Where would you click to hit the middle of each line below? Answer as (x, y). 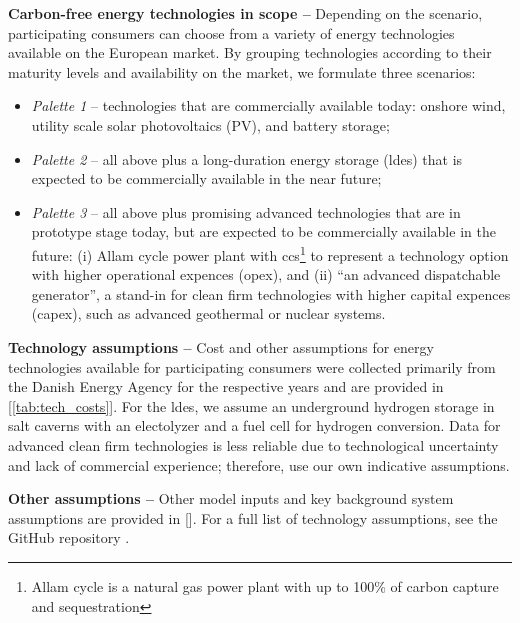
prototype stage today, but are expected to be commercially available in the (263, 231)
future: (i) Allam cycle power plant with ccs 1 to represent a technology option (270, 253)
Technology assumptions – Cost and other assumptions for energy (221, 346)
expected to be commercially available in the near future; (206, 178)
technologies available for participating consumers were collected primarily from (252, 366)
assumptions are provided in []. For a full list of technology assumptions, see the (253, 517)
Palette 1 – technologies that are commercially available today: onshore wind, (268, 105)
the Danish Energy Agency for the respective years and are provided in (226, 386)
